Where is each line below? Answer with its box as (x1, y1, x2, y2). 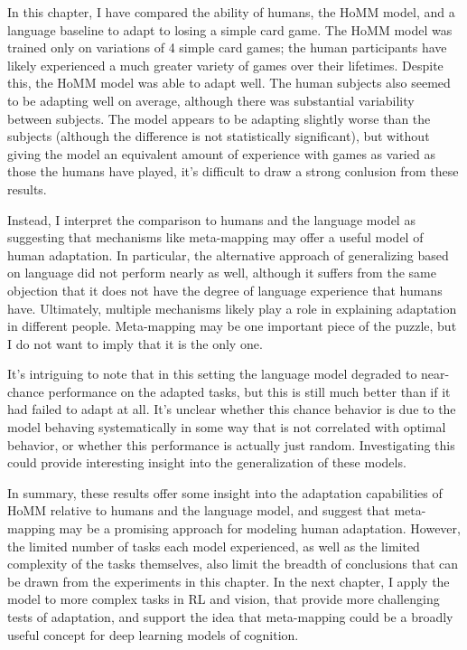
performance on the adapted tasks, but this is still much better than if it (48, 382, 451, 400)
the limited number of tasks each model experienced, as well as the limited (7, 536, 420, 555)
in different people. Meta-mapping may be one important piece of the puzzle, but (7, 316, 457, 335)
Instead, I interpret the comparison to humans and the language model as (7, 210, 416, 229)
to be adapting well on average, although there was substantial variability (7, 90, 415, 109)
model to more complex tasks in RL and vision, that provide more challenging (7, 589, 440, 608)
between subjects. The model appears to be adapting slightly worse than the (7, 108, 431, 127)
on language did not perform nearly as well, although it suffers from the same (7, 263, 436, 282)
